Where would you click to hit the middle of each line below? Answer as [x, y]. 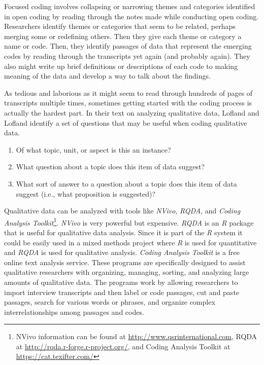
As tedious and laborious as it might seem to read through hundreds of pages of [128, 93]
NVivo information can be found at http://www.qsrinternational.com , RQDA [137, 336]
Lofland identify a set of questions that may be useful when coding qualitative [126, 122]
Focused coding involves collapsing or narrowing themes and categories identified [130, 6]
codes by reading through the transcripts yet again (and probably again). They [127, 56]
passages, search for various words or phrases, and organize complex [110, 302]
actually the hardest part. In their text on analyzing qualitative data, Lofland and [132, 112]
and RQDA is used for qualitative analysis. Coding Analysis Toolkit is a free [122, 252]
